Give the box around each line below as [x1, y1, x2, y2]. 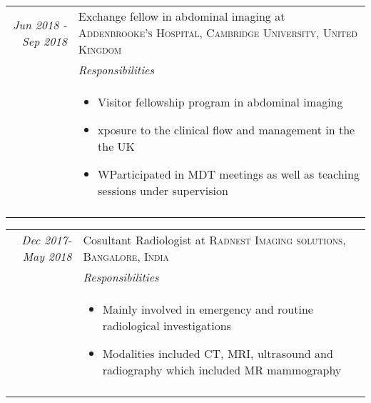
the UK [98, 138, 136, 154]
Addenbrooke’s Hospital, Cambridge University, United [78, 24, 357, 41]
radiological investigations [102, 317, 231, 334]
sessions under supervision [98, 182, 228, 199]
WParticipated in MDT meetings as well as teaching [98, 166, 360, 182]
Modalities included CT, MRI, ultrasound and [102, 345, 333, 362]
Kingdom [78, 41, 122, 57]
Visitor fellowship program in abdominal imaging [98, 94, 343, 110]
